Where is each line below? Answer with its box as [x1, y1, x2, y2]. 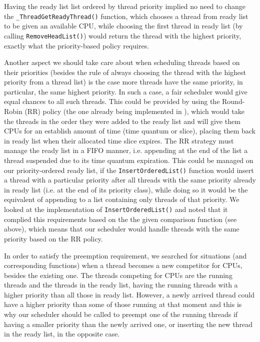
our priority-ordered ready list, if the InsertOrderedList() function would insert [4, 164, 254, 175]
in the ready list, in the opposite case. [4, 328, 120, 339]
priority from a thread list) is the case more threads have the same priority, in [4, 76, 243, 87]
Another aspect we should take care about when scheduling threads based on [4, 57, 240, 67]
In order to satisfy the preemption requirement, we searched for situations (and [4, 250, 247, 260]
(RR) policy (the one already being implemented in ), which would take [24, 106, 244, 116]
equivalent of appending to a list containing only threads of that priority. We [4, 194, 239, 204]
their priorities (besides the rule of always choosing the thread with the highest [4, 66, 246, 77]
